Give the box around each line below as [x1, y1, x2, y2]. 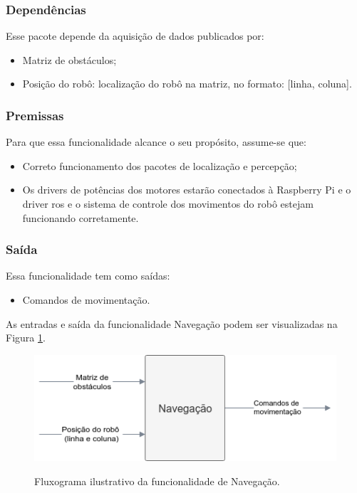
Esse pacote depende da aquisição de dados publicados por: [6, 28, 264, 43]
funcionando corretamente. [22, 210, 139, 225]
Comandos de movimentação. [22, 292, 150, 307]
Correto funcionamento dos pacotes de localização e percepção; [22, 158, 297, 173]
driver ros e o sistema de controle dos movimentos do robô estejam [22, 196, 314, 211]
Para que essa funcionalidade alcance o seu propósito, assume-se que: [6, 134, 306, 149]
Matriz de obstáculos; [22, 52, 117, 67]
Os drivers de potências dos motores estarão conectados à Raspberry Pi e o [22, 182, 351, 197]
